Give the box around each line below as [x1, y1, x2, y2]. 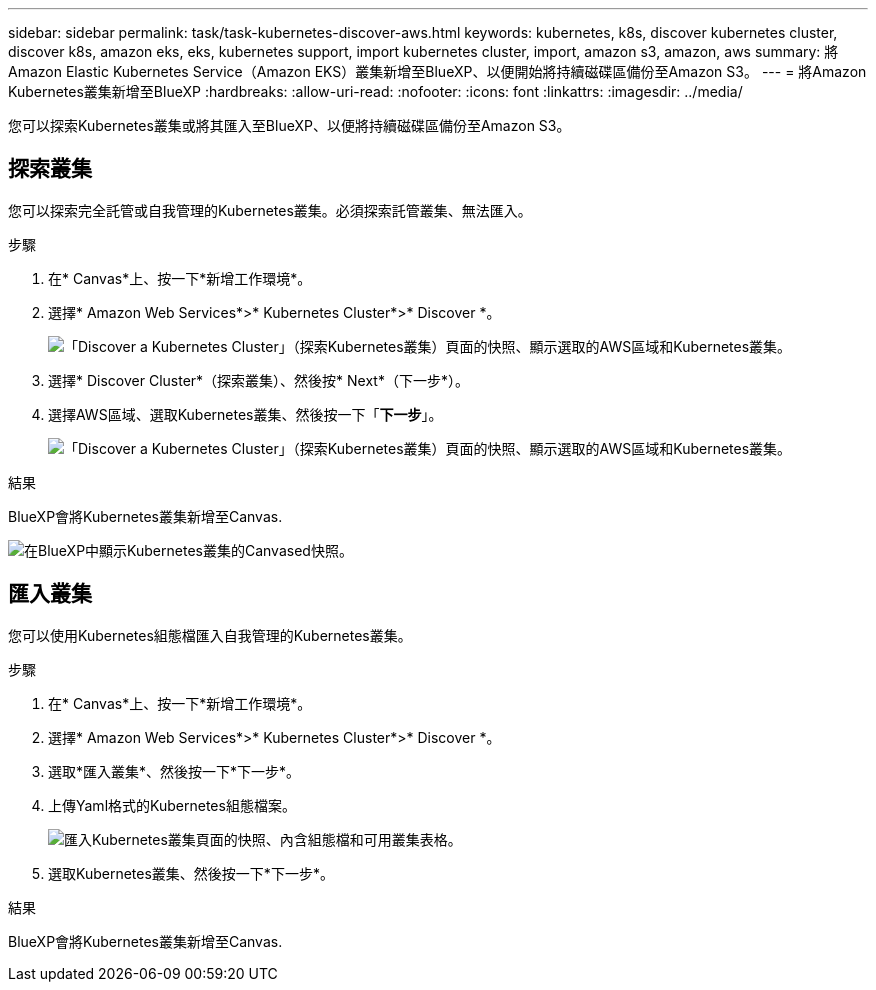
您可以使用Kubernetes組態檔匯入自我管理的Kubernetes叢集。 [8, 626, 412, 644]
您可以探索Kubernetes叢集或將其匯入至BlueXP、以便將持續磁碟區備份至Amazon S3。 [8, 117, 571, 134]
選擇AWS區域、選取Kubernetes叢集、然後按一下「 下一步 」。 [48, 405, 443, 423]
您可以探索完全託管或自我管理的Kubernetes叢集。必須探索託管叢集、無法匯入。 [8, 201, 532, 219]
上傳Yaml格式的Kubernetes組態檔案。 [48, 796, 296, 814]
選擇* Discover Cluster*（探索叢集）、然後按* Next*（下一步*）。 [48, 371, 469, 389]
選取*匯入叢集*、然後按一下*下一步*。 [48, 762, 301, 780]
